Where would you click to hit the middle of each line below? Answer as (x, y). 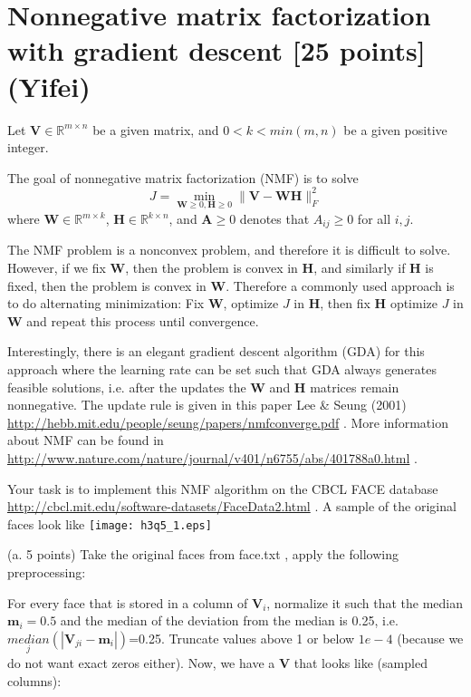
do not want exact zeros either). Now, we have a (141, 663)
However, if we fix (57, 268)
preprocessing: (47, 572)
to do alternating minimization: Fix (106, 303)
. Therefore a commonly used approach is (340, 285)
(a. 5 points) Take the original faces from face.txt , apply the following (203, 554)
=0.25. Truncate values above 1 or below (242, 638)
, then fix (345, 303)
